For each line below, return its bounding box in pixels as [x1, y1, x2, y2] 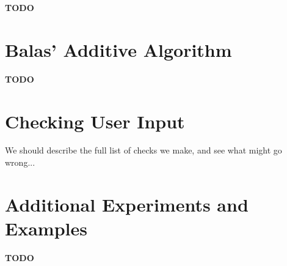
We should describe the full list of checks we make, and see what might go [5, 144, 282, 157]
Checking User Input [5, 108, 185, 133]
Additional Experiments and [5, 191, 249, 216]
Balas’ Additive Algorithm [5, 37, 232, 62]
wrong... [5, 156, 35, 169]
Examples [5, 216, 87, 240]
